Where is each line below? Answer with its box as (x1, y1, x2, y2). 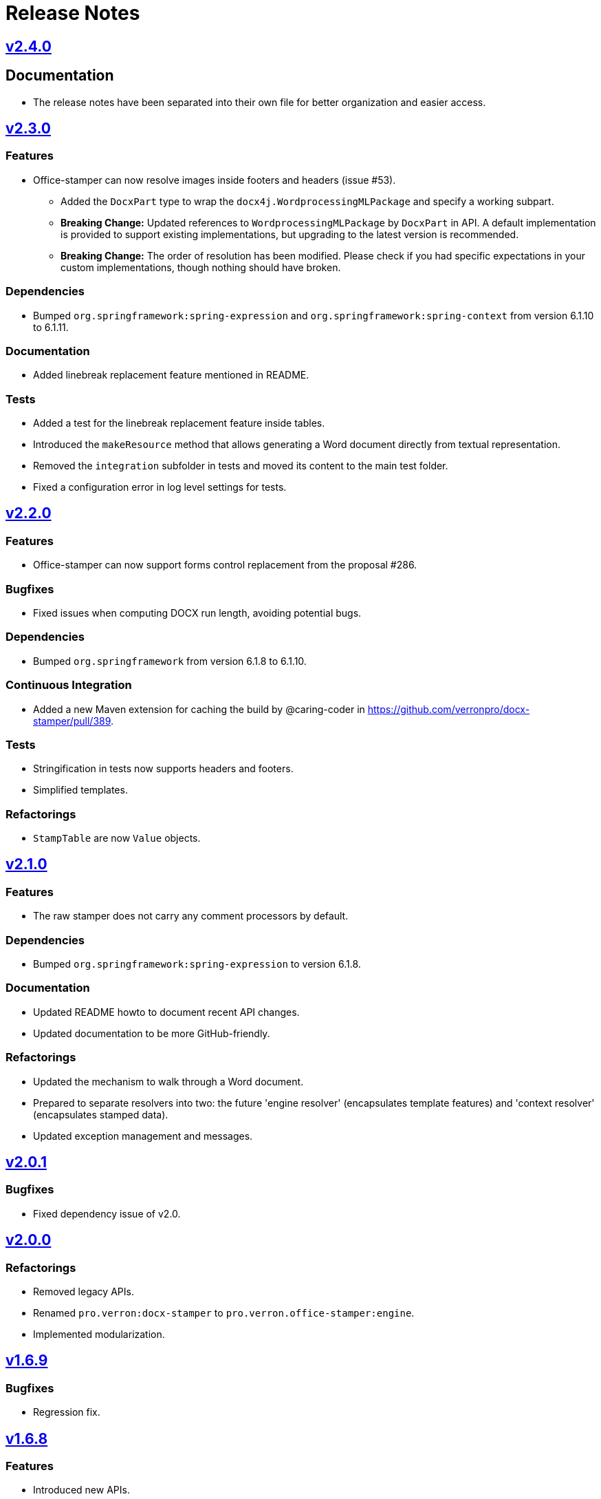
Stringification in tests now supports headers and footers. (33, 763, 294, 775)
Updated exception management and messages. (33, 1129, 253, 1142)
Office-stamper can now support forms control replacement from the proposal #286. (33, 559, 417, 571)
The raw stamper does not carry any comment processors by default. (33, 910, 349, 922)
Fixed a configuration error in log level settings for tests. (33, 481, 287, 493)
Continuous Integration (6, 678, 132, 692)
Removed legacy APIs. (33, 1285, 134, 1297)
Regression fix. (33, 1406, 100, 1418)
